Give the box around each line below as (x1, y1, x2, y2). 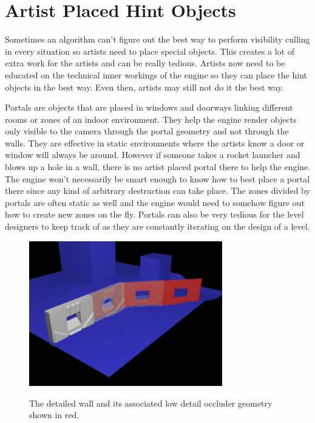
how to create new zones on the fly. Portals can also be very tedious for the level (5, 208, 304, 221)
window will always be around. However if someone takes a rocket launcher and (5, 148, 300, 161)
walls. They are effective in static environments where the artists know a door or (5, 136, 305, 149)
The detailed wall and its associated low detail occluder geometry (29, 396, 273, 409)
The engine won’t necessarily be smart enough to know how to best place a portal (5, 172, 310, 185)
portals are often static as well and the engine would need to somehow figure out (5, 196, 305, 208)
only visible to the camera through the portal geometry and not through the (5, 125, 289, 137)
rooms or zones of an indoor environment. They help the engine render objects (5, 112, 297, 125)
